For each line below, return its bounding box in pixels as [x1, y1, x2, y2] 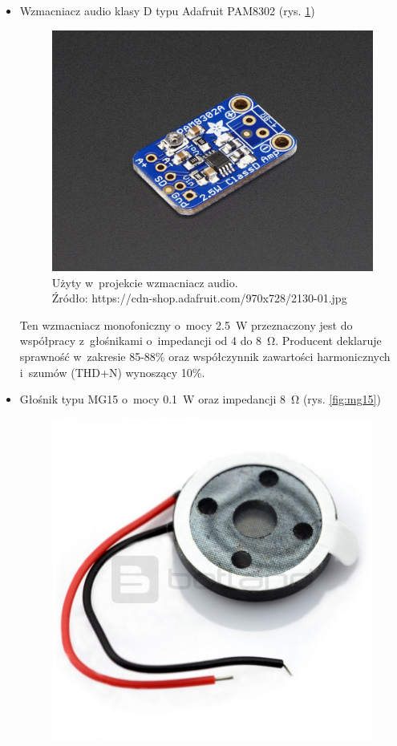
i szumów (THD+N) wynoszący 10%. [19, 363, 205, 380]
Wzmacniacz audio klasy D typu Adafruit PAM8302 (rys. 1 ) [19, 2, 315, 18]
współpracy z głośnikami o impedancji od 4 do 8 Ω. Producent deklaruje [19, 332, 382, 349]
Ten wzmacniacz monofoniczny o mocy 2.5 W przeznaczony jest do [19, 316, 353, 333]
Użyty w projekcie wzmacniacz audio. [51, 274, 238, 290]
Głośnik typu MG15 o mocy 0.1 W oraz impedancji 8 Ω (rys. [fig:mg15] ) [19, 391, 381, 407]
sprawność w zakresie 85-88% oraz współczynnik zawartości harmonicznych [19, 347, 391, 364]
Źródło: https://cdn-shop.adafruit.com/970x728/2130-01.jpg [51, 290, 347, 306]
